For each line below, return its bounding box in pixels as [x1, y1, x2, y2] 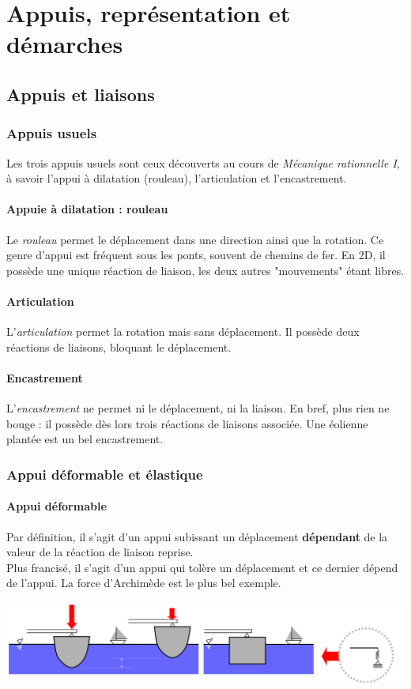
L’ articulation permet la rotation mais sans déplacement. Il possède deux [6, 323, 360, 340]
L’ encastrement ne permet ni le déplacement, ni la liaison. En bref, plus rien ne [6, 400, 390, 416]
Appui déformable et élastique [6, 464, 203, 484]
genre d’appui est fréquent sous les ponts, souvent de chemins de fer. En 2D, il [6, 247, 386, 263]
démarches [6, 28, 123, 60]
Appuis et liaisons [6, 81, 155, 106]
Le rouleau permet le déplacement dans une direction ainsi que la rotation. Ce [6, 231, 384, 247]
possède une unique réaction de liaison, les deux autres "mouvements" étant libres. [6, 262, 405, 278]
